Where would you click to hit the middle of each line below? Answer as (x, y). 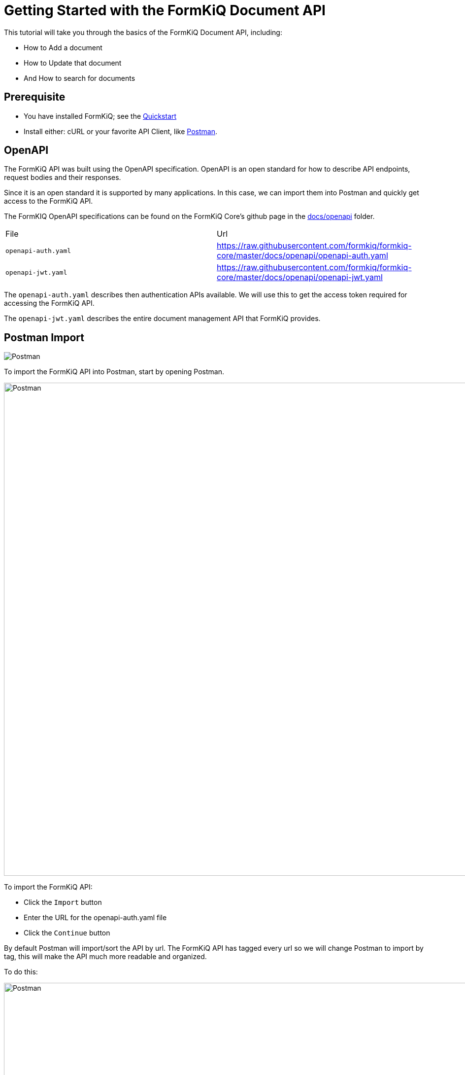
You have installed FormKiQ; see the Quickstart (100, 116)
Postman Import (44, 337)
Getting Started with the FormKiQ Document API (165, 10)
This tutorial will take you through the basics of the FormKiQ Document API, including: (143, 32)
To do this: (21, 972)
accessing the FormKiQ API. (49, 303)
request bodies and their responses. (63, 178)
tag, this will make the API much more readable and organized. (105, 957)
